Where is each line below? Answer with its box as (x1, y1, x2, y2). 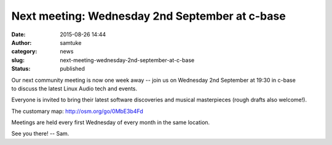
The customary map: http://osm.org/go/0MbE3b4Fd (11, 108, 144, 115)
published (60, 65, 85, 72)
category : (11, 48, 38, 55)
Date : (11, 31, 26, 38)
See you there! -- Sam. (11, 130, 69, 138)
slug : (11, 56, 25, 64)
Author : (11, 39, 32, 46)
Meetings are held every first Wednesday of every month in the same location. (11, 119, 210, 126)
